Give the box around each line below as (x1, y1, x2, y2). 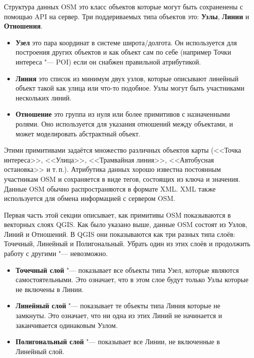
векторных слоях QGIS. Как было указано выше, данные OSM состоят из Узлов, (4, 219, 248, 229)
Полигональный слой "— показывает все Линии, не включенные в (15, 336, 220, 347)
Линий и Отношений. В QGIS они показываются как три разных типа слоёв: (4, 228, 235, 239)
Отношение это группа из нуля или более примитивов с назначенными (15, 109, 230, 119)
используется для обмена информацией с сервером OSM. (4, 193, 175, 203)
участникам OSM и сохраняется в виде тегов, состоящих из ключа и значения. (4, 173, 240, 184)
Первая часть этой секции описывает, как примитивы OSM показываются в (4, 209, 231, 220)
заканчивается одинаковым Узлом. (15, 320, 118, 330)
